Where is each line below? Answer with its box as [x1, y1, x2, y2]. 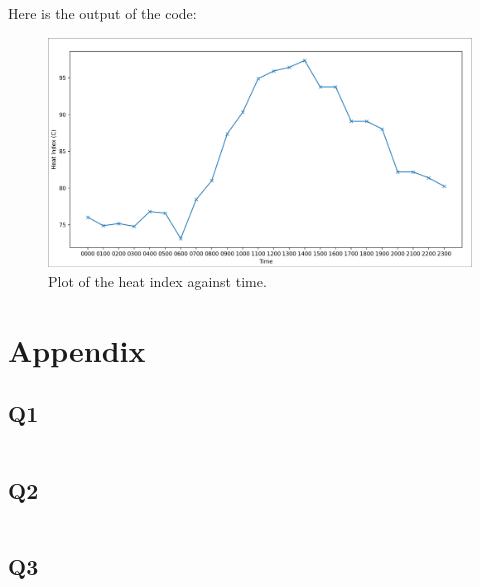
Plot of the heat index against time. [48, 270, 267, 291]
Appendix [8, 329, 146, 370]
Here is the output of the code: [8, 3, 197, 23]
